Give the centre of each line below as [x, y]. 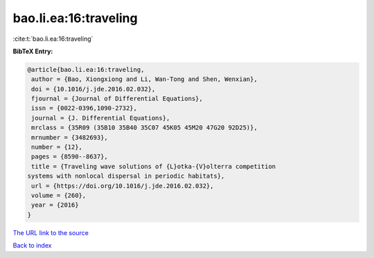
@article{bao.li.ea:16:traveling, [86, 70]
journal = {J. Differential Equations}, [101, 118]
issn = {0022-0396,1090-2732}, [84, 108]
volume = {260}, [59, 195]
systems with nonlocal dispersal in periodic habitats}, [126, 176]
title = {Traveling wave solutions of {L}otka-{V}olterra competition [154, 166]
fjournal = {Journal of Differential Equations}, [117, 99]
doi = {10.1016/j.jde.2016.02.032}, [93, 89]
